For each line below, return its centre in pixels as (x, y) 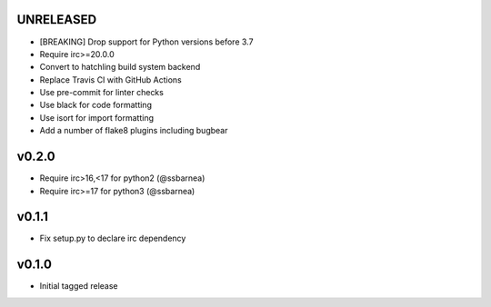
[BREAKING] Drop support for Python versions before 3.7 (146, 42)
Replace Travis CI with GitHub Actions (110, 79)
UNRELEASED (57, 20)
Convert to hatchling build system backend (120, 67)
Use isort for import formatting (97, 117)
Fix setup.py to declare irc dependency (113, 238)
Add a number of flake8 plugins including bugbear (134, 131)
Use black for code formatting (95, 105)
